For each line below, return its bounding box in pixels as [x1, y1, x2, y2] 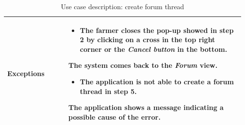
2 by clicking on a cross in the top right [80, 34, 215, 45]
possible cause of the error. [68, 111, 161, 122]
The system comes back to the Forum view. [68, 60, 218, 70]
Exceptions [7, 68, 45, 78]
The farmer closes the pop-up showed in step [80, 25, 234, 35]
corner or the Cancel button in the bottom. [80, 44, 228, 54]
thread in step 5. [80, 86, 137, 96]
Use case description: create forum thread [61, 1, 184, 11]
